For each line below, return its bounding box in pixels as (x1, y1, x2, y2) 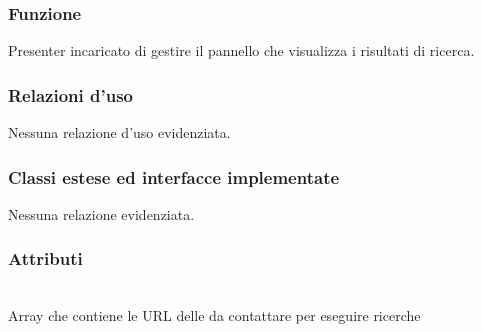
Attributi (8, 246, 83, 271)
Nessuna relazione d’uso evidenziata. (8, 122, 231, 143)
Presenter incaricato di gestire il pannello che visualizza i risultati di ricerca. (8, 40, 475, 61)
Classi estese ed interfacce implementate (8, 164, 340, 189)
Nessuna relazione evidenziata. (8, 203, 195, 224)
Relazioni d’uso (8, 82, 133, 107)
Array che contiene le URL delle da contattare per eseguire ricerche (8, 305, 421, 326)
